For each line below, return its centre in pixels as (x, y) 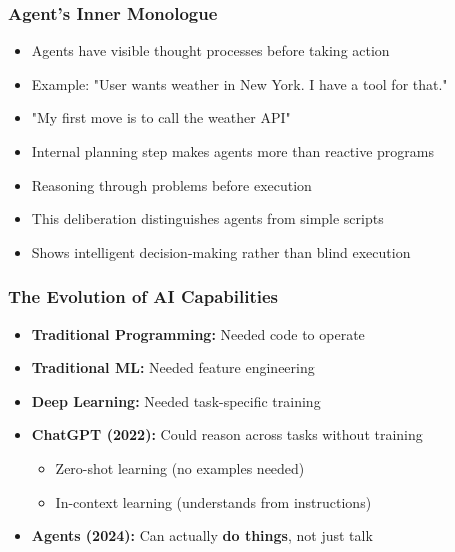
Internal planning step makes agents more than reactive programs (233, 151)
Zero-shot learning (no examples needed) (180, 467)
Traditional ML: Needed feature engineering (173, 367)
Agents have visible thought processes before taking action (210, 50)
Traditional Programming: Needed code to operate (198, 333)
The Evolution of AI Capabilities (143, 296)
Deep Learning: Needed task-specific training (176, 400)
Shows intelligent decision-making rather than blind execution (221, 251)
